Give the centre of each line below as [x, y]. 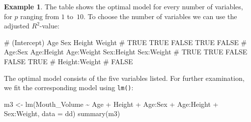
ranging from [40, 16]
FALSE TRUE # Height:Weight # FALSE [69, 61]
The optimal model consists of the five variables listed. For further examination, [124, 78]
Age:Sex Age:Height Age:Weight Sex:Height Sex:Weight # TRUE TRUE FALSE [126, 52]
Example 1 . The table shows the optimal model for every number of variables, [124, 6]
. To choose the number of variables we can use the [160, 16]
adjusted [17, 26]
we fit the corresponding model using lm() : [69, 87]
